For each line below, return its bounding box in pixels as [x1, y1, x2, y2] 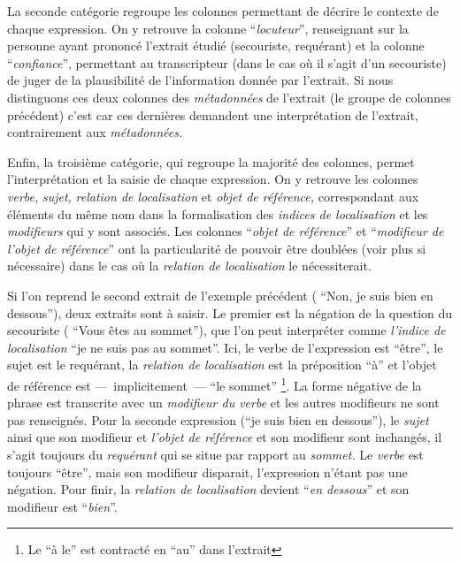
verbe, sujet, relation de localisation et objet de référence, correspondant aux [7, 186, 419, 205]
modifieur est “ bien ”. [7, 497, 118, 515]
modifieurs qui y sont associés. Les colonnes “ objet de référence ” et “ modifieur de [7, 222, 444, 240]
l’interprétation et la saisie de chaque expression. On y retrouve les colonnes [7, 170, 418, 188]
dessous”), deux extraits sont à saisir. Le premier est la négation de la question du [7, 303, 453, 322]
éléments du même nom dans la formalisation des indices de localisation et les [7, 204, 428, 223]
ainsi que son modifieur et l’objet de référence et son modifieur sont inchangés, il [7, 428, 442, 446]
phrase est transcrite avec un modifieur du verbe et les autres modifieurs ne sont [7, 393, 440, 412]
